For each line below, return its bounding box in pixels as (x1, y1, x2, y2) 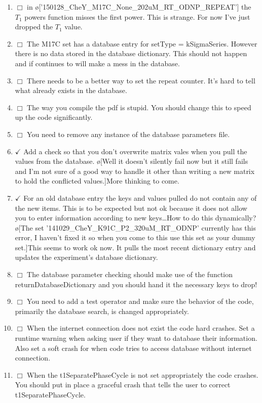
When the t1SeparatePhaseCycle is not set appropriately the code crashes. (27, 369, 258, 380)
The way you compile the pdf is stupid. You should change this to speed (27, 102, 251, 112)
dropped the (15, 21, 53, 32)
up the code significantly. (15, 112, 93, 122)
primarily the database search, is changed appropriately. (15, 305, 189, 316)
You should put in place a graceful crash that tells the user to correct (15, 379, 231, 390)
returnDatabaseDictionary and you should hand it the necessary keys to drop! (15, 279, 257, 289)
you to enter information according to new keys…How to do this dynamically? (15, 212, 256, 223)
